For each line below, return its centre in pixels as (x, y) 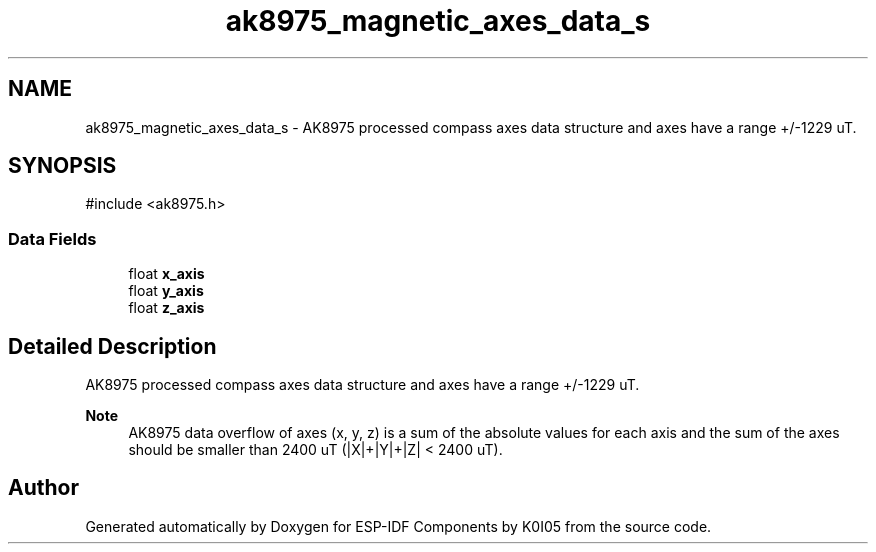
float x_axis (166, 274)
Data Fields (52, 238)
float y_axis (166, 291)
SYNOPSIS (62, 166)
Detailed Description (112, 346)
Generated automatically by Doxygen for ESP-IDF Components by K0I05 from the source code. (398, 526)
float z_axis (166, 308)
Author (43, 488)
